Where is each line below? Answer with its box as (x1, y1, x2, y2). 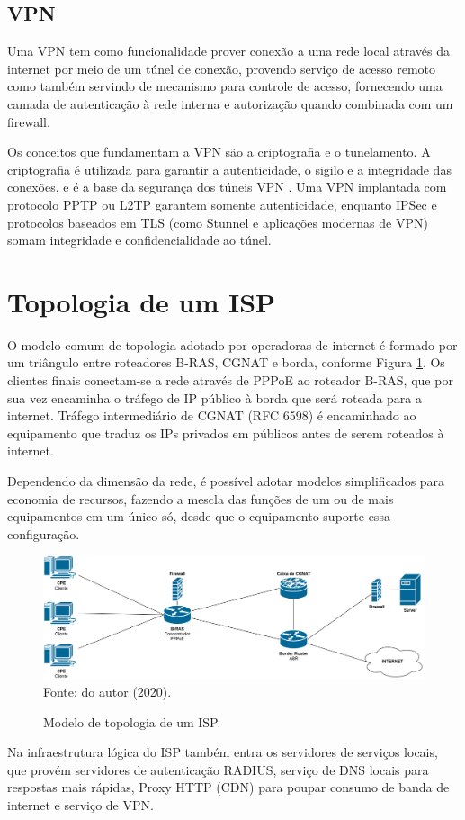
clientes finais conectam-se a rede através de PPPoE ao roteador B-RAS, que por (7, 371, 453, 390)
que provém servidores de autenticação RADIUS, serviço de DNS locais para (7, 760, 429, 779)
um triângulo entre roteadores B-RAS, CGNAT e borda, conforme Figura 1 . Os (7, 353, 445, 372)
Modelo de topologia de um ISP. (43, 712, 221, 731)
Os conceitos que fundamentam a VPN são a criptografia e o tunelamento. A (7, 142, 431, 161)
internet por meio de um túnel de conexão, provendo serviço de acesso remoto (7, 59, 435, 77)
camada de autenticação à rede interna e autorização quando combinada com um (7, 94, 453, 113)
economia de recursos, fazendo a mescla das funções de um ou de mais (7, 489, 394, 508)
